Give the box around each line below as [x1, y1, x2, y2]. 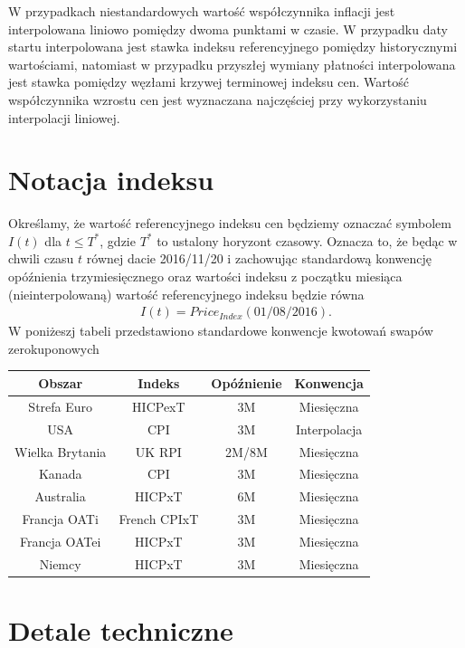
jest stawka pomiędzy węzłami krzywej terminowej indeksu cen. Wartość [8, 72, 409, 91]
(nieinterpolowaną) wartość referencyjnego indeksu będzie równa [8, 284, 365, 303]
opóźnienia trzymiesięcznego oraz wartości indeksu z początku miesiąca [8, 267, 403, 286]
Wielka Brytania [14, 442, 107, 461]
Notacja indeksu [8, 161, 214, 198]
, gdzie [100, 231, 136, 250]
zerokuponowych [8, 338, 100, 357]
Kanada [38, 464, 82, 483]
